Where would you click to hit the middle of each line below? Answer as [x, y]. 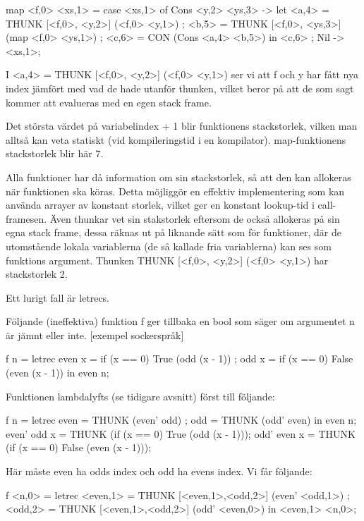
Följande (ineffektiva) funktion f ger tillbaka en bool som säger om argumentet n [180, 321]
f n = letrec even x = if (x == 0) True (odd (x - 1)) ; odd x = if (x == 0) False [180, 358]
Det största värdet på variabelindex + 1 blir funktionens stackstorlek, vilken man [182, 126]
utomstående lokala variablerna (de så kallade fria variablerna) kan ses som [169, 246]
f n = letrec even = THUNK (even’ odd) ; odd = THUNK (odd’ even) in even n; [181, 420]
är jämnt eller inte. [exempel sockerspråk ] [95, 335]
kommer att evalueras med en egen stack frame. [109, 102]
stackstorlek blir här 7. [55, 153]
